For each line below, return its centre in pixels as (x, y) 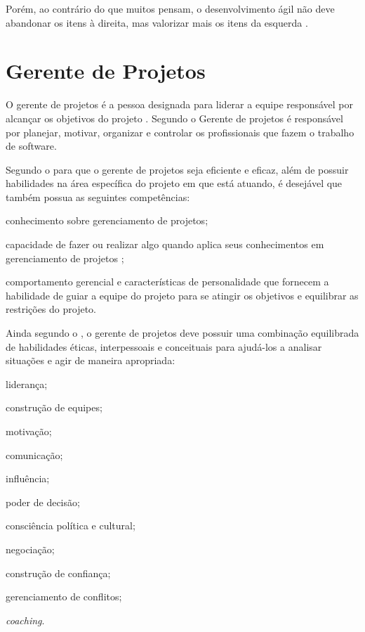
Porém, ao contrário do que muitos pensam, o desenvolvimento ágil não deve (170, 8)
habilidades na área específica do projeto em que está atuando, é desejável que (174, 183)
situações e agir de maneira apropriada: (91, 360)
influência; (28, 478)
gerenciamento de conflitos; (64, 596)
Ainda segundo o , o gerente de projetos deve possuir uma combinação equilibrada (182, 333)
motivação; (29, 431)
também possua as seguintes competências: (98, 196)
